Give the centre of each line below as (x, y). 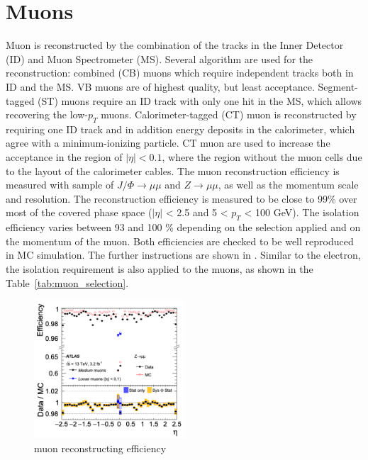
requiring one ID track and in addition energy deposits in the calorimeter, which (180, 129)
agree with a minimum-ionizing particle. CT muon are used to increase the (168, 143)
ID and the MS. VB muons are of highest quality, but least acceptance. (160, 86)
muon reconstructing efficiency (100, 448)
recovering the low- (47, 114)
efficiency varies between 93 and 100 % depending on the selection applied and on (183, 227)
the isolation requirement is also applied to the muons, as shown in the (160, 269)
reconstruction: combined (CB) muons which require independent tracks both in (180, 73)
